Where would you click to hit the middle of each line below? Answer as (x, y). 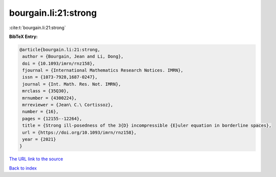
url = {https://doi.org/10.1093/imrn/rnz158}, (79, 132)
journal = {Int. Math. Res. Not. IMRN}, (72, 84)
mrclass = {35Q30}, (46, 91)
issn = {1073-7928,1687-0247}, (60, 77)
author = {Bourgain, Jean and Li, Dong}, (73, 56)
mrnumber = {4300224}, (50, 98)
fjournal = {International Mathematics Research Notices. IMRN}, (103, 71)
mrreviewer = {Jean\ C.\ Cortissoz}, (68, 105)
